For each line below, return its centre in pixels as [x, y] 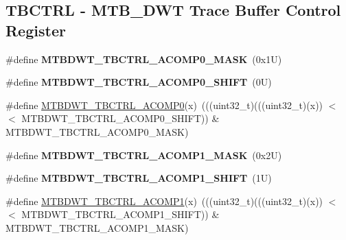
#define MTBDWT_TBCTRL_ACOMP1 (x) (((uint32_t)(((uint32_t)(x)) [164, 201]
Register [36, 30]
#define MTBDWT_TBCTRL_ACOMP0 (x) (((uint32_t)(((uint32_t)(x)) [164, 105]
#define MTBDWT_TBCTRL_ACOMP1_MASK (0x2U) [144, 155]
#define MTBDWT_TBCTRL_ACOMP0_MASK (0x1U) [144, 59]
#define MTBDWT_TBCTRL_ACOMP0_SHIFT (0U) [139, 82]
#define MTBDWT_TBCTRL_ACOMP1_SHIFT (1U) [139, 178]
